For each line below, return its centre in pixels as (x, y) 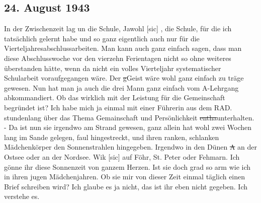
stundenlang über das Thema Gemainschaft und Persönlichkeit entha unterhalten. (129, 117)
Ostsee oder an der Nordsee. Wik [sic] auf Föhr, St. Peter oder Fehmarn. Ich (122, 156)
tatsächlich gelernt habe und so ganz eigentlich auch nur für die (102, 38)
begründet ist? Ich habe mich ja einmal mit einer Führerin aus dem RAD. (118, 107)
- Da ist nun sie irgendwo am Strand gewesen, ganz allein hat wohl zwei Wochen (128, 127)
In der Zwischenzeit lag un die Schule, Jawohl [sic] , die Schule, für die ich (118, 28)
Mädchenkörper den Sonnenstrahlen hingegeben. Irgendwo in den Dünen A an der (130, 147)
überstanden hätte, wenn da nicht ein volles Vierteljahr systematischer (113, 68)
